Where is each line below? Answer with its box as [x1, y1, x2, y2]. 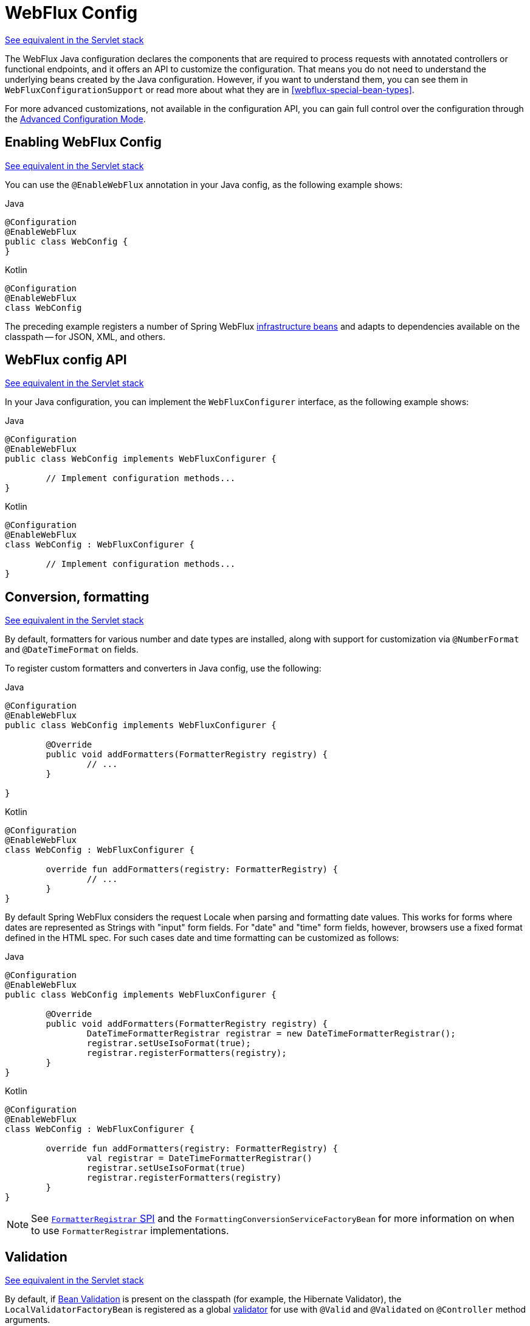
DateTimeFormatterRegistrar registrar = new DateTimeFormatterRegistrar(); [86, 1029, 456, 1039]
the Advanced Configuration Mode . [5, 113, 146, 124]
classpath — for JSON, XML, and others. [5, 331, 165, 342]
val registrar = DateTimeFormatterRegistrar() [86, 1153, 312, 1164]
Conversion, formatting [5, 589, 150, 605]
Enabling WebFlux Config [5, 134, 162, 150]
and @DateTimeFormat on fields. [5, 644, 139, 655]
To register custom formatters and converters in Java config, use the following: [5, 663, 322, 674]
